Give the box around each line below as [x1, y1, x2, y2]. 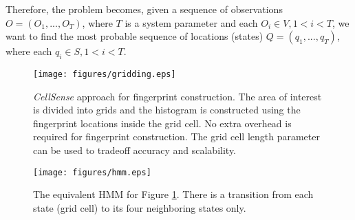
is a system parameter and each [125, 15, 258, 30]
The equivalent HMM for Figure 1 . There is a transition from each [33, 187, 314, 201]
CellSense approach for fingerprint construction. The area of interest [33, 89, 322, 103]
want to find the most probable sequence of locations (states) [6, 29, 263, 43]
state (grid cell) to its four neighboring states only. [33, 200, 246, 214]
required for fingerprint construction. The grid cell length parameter [33, 129, 320, 144]
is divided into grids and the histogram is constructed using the [33, 102, 301, 117]
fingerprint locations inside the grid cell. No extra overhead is [33, 115, 292, 130]
